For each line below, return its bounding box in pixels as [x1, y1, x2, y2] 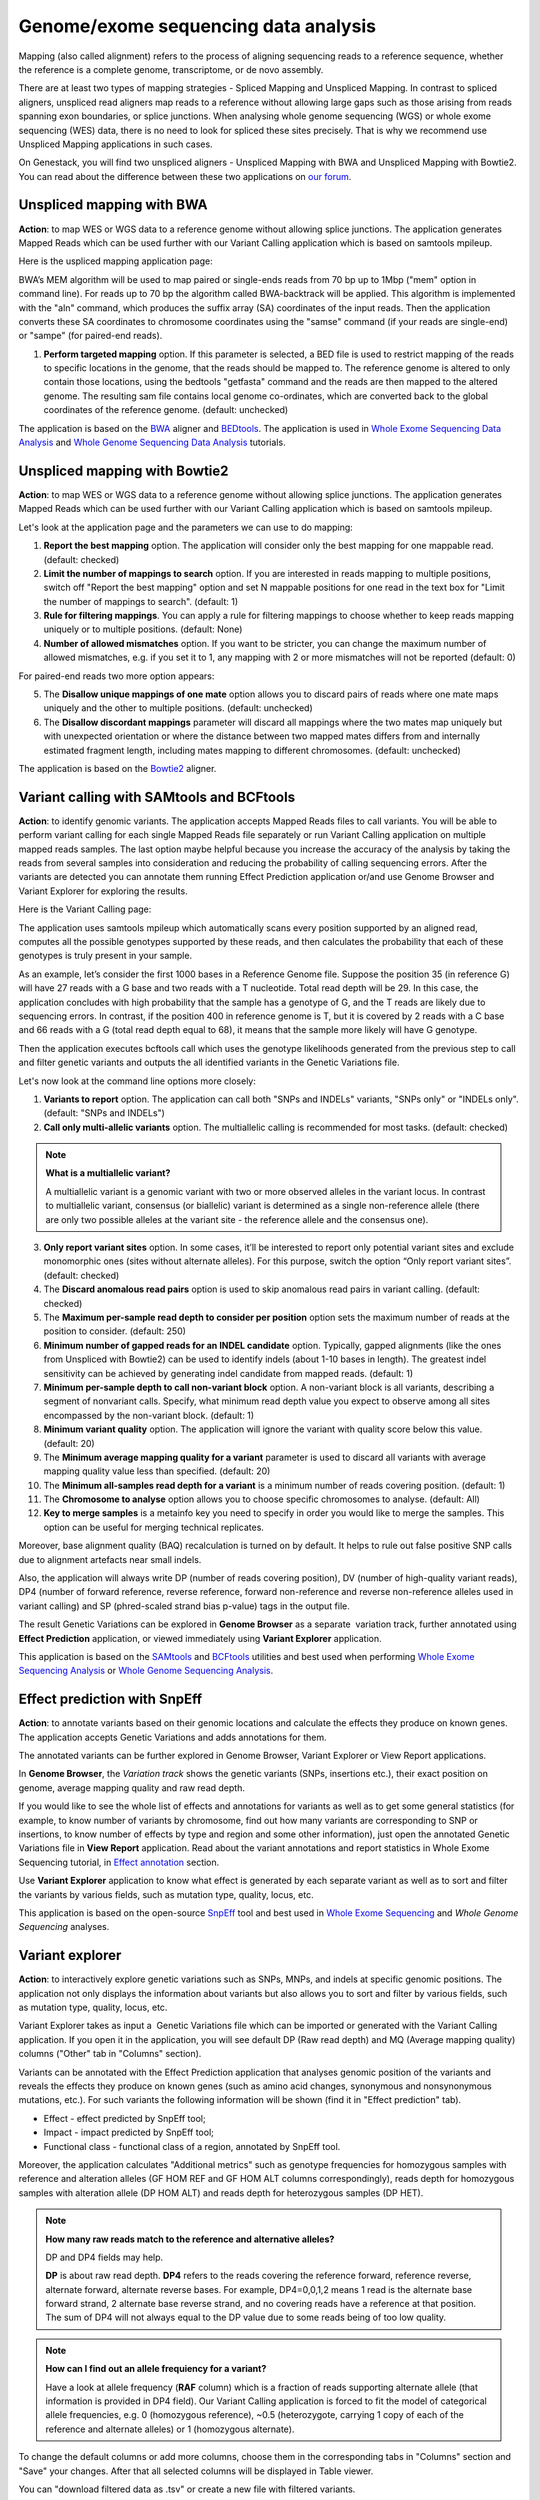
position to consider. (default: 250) [43, 1325, 187, 1337]
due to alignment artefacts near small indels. [18, 1553, 202, 1565]
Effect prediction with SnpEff [18, 1691, 203, 1708]
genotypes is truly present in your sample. [18, 950, 193, 962]
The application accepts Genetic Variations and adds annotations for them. [18, 1731, 327, 1743]
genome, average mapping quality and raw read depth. [18, 1781, 245, 1794]
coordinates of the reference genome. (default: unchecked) [43, 404, 289, 416]
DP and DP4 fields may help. [45, 2251, 164, 2263]
